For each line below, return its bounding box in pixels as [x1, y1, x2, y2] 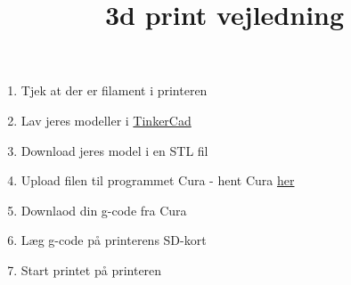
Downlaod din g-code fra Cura [20, 200, 187, 219]
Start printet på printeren [20, 260, 162, 279]
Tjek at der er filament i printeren [20, 81, 208, 100]
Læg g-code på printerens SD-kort [20, 231, 207, 249]
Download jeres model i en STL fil [20, 141, 208, 159]
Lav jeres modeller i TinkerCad [20, 110, 192, 129]
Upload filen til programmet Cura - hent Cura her [20, 171, 295, 190]
